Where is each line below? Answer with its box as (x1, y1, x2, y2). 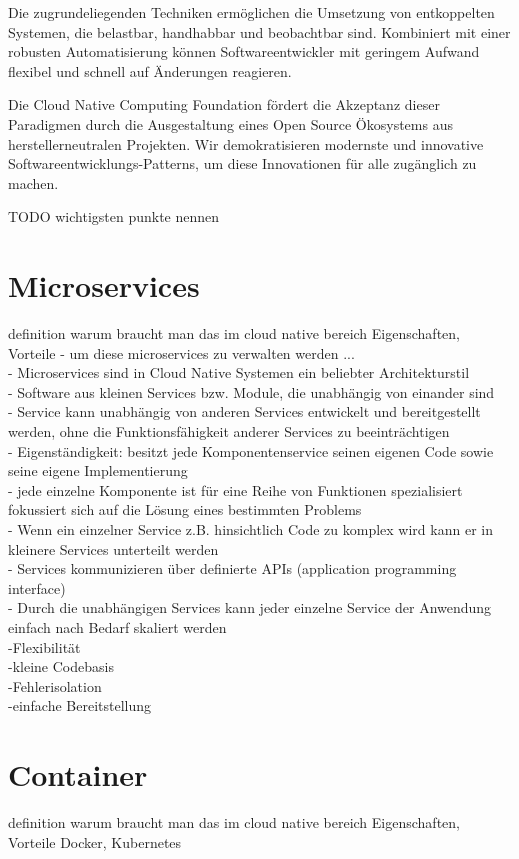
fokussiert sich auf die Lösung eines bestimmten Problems (8, 499, 362, 520)
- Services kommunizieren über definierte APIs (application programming (8, 558, 457, 579)
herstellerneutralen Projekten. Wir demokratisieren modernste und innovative (8, 133, 484, 154)
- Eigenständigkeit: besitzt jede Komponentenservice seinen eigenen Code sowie (8, 440, 494, 461)
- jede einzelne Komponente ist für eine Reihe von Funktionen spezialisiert (8, 479, 463, 500)
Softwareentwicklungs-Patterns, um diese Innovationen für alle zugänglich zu (8, 153, 477, 174)
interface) (8, 577, 66, 598)
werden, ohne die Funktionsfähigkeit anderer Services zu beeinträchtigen (8, 421, 450, 442)
